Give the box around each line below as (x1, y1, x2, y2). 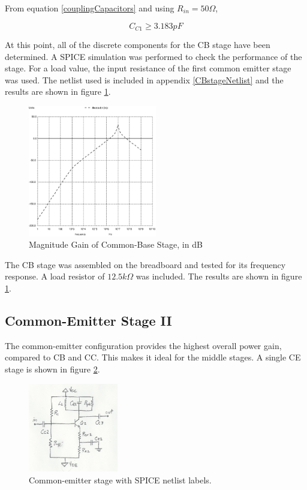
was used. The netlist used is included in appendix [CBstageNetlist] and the (5, 73, 284, 86)
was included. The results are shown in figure (136, 270, 302, 282)
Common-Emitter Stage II (5, 311, 172, 330)
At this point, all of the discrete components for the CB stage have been (5, 38, 270, 51)
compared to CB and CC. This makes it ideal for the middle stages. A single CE (5, 351, 301, 363)
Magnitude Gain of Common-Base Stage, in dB (29, 238, 203, 251)
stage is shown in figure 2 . (5, 363, 100, 375)
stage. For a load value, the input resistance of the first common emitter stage (5, 62, 291, 74)
